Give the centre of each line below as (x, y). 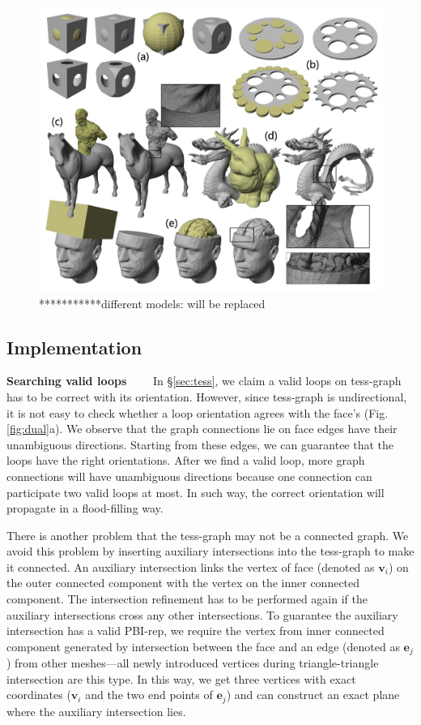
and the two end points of (149, 695)
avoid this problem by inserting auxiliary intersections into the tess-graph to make (210, 551)
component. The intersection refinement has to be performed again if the (187, 599)
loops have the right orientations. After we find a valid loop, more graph (186, 460)
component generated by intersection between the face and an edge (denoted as (203, 646)
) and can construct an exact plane (313, 695)
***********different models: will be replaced (152, 303)
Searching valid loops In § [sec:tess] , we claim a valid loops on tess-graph (204, 381)
